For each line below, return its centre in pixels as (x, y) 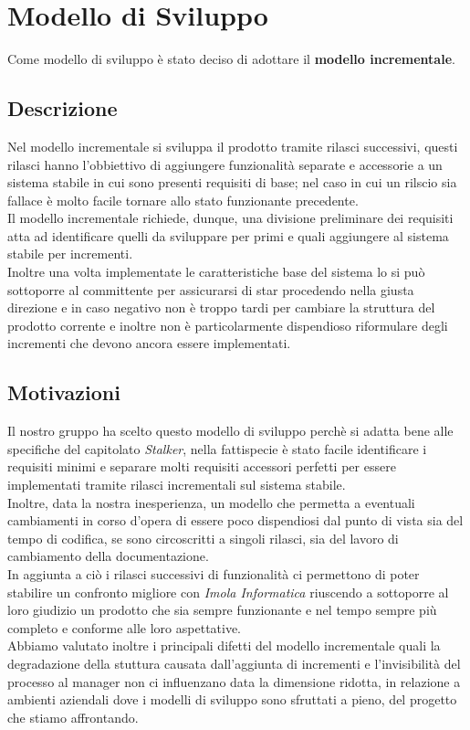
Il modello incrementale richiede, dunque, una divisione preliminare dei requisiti (230, 218)
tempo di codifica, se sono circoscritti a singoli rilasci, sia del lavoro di (203, 538)
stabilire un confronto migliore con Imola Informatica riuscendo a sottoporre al (228, 592)
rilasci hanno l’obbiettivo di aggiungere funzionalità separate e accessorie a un (225, 164)
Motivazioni (64, 392)
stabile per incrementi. (70, 254)
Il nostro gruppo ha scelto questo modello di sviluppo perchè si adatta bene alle (230, 431)
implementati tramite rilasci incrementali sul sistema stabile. (177, 485)
